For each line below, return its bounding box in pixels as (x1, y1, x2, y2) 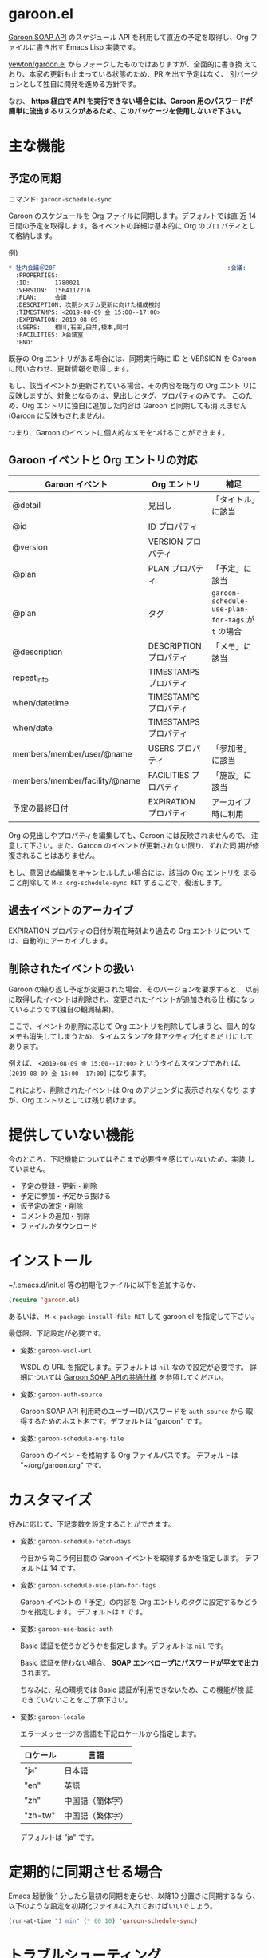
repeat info (12, 672, 49, 684)
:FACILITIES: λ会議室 (15, 331, 84, 339)
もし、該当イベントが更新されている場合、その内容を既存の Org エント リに (8, 380, 257, 390)
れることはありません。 (22, 851, 100, 860)
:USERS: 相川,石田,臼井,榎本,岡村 (15, 323, 129, 332)
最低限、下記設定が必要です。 (8, 1328, 106, 1338)
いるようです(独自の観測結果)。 (14, 1004, 119, 1014)
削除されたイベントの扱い (8, 962, 134, 975)
